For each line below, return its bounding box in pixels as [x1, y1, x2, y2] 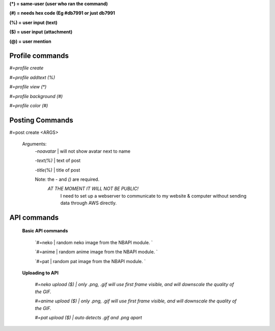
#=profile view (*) [9, 84, 47, 90]
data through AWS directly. [60, 200, 117, 206]
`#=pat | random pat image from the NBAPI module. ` [35, 258, 146, 264]
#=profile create [9, 65, 44, 71]
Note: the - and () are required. [35, 176, 99, 182]
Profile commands [9, 52, 69, 60]
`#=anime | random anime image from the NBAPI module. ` [35, 249, 158, 255]
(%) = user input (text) [9, 19, 58, 26]
